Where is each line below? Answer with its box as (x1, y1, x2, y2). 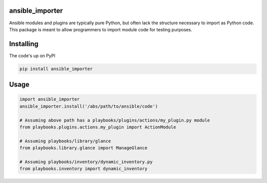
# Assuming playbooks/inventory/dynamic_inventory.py (19, 159, 153, 165)
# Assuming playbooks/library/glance (19, 138, 111, 144)
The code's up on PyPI (9, 53, 55, 59)
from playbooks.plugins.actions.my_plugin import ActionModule (19, 124, 177, 130)
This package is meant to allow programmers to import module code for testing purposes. (9, 26, 192, 32)
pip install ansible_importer (19, 66, 93, 71)
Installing (9, 40, 39, 48)
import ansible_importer (19, 97, 80, 102)
